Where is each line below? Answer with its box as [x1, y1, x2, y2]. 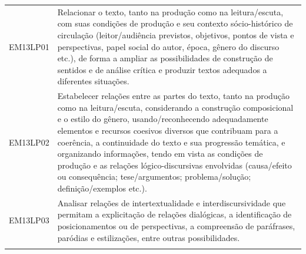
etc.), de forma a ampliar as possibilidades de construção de [57, 52, 273, 64]
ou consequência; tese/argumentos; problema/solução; [57, 170, 251, 183]
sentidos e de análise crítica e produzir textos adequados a [57, 63, 267, 75]
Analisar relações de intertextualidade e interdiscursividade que [57, 196, 286, 209]
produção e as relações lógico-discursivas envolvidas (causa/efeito [57, 159, 292, 171]
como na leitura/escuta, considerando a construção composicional [57, 101, 294, 113]
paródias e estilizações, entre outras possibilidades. [57, 231, 240, 243]
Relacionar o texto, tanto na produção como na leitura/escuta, [57, 5, 284, 18]
